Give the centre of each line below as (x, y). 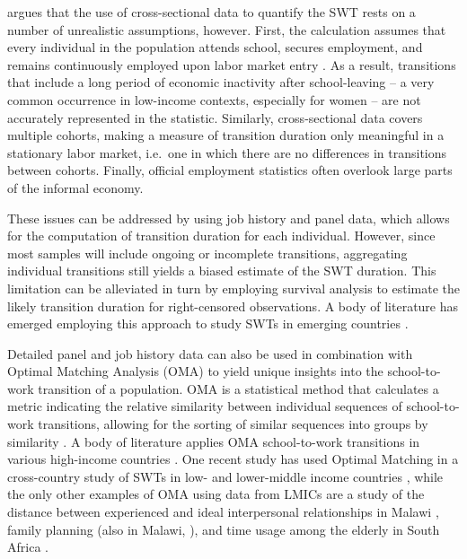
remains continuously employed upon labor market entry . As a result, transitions (232, 64)
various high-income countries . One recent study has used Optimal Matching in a (233, 459)
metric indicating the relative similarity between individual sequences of (205, 406)
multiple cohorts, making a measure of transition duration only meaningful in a (226, 135)
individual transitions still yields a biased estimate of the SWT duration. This (222, 271)
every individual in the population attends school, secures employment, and (215, 47)
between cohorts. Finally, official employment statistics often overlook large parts (230, 170)
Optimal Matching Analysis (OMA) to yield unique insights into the (195, 371)
